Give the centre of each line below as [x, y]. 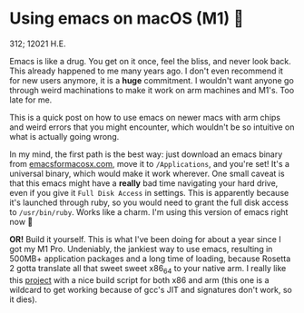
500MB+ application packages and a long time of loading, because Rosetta [150, 259]
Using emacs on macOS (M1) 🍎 [127, 19]
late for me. [31, 100]
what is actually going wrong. [64, 136]
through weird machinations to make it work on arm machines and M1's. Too [152, 90]
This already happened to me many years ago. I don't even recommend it [147, 71]
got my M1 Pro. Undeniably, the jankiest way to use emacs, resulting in [141, 249]
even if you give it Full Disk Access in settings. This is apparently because [149, 192]
